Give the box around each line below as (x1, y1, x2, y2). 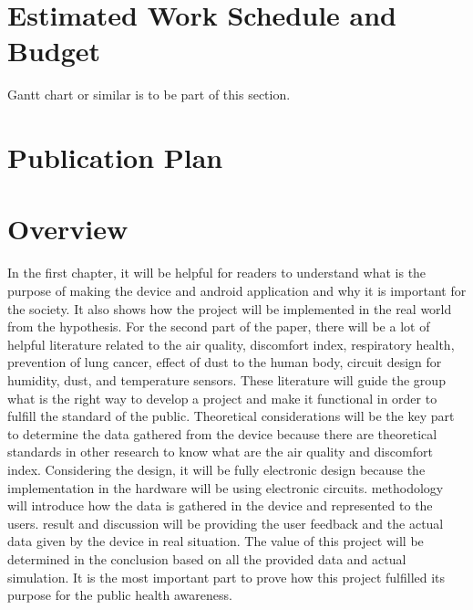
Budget (7, 32, 101, 69)
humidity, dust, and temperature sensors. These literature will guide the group (7, 370, 446, 389)
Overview (7, 210, 129, 247)
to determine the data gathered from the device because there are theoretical (7, 424, 437, 443)
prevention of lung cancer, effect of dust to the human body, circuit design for (7, 352, 442, 372)
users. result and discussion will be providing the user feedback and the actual (7, 513, 444, 532)
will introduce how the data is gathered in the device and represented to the (7, 496, 433, 515)
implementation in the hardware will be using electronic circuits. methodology (7, 478, 444, 497)
